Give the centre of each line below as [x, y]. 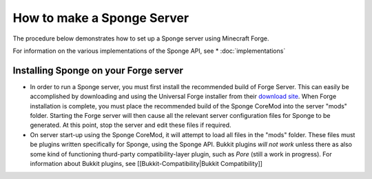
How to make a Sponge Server [101, 18]
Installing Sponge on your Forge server [98, 70]
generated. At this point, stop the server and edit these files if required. [131, 125]
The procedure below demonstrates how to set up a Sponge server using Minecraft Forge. [141, 38]
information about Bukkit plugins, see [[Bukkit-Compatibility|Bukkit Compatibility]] [146, 163]
